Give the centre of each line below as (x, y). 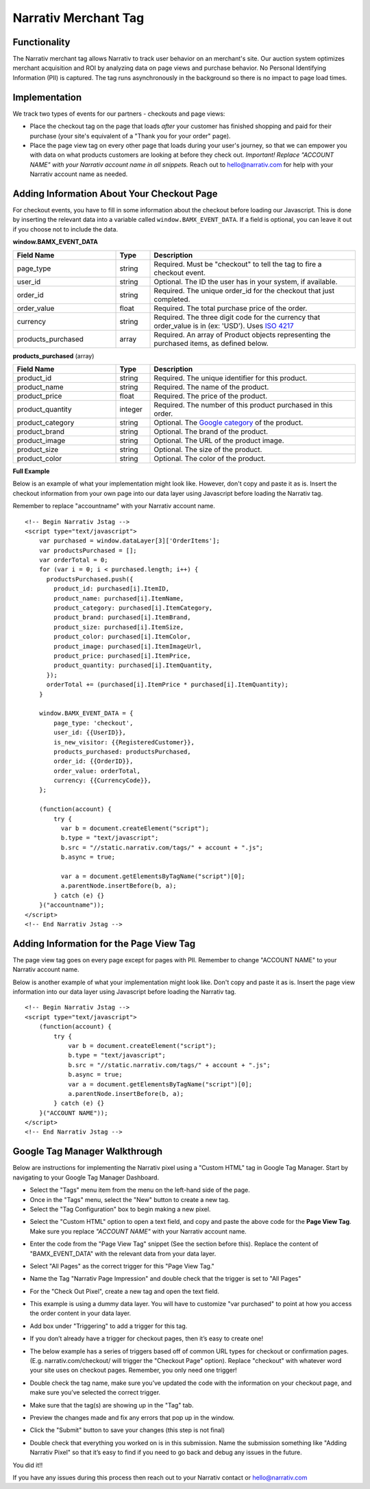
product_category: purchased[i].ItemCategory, (133, 608)
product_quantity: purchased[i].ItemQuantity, (133, 665)
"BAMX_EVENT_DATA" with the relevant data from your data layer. (123, 1253)
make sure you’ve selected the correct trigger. (95, 1392)
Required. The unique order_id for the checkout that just (244, 290)
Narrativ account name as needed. (79, 174)
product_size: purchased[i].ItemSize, (119, 627)
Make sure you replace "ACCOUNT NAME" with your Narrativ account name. (138, 1231)
